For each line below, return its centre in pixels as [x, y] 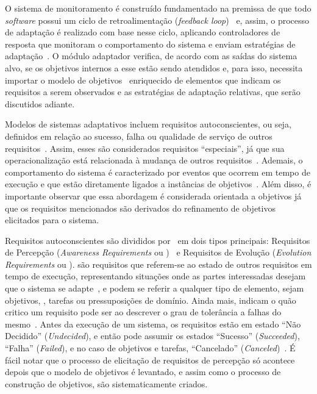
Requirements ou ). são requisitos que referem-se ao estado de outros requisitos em [158, 264]
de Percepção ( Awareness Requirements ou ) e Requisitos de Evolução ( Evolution [158, 252]
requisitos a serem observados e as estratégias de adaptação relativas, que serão [153, 92]
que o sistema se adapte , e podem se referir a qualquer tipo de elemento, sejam [155, 288]
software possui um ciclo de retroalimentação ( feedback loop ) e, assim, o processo [157, 20]
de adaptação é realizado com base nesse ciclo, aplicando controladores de [143, 32]
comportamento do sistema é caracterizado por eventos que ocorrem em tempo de [158, 172]
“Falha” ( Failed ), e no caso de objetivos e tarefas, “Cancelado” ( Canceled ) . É [150, 348]
